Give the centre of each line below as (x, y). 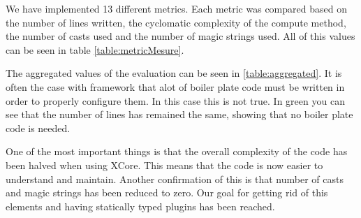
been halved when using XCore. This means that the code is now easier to (164, 165)
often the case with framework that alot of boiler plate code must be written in (175, 86)
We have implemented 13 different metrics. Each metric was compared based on (176, 8)
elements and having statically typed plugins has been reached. (140, 206)
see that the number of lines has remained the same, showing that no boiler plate (179, 114)
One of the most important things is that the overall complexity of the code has (177, 151)
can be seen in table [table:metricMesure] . (95, 49)
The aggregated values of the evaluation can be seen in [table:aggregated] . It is (174, 73)
